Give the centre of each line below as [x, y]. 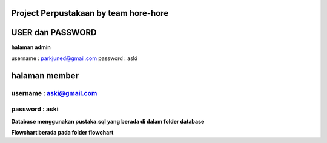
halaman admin [31, 47]
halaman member [45, 75]
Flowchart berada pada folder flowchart [62, 133]
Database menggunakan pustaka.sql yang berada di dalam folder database [108, 121]
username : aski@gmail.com [54, 93]
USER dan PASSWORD [54, 32]
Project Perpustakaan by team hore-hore [90, 13]
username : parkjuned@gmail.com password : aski [74, 58]
